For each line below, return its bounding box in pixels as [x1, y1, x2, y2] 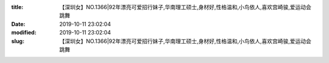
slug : [11, 37, 24, 45]
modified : [11, 29, 37, 36]
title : [11, 4, 24, 10]
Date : [11, 20, 26, 27]
